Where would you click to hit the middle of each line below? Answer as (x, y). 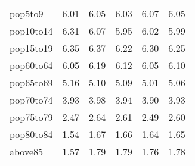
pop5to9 (27, 13)
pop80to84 (31, 134)
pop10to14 (31, 31)
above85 (27, 151)
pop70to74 (31, 100)
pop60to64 (31, 65)
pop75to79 (31, 117)
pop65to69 (31, 82)
